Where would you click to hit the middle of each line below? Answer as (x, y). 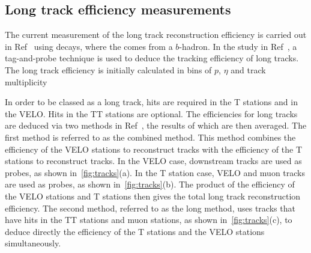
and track (248, 69)
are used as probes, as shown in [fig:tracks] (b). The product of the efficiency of (150, 184)
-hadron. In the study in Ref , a (238, 46)
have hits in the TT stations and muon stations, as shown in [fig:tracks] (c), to (149, 220)
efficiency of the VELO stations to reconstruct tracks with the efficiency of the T (154, 149)
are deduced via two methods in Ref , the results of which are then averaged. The (156, 125)
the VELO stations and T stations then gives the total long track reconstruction (153, 196)
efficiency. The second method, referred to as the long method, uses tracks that (150, 208)
